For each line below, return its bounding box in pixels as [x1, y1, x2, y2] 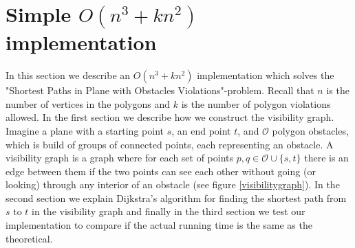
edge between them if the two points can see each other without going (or [6, 164, 316, 178]
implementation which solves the [197, 68, 334, 82]
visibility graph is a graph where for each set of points [6, 150, 234, 165]
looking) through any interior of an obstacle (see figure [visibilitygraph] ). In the [6, 177, 340, 192]
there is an [304, 150, 349, 165]
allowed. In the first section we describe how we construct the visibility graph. [6, 110, 334, 124]
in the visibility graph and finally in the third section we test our [32, 204, 305, 218]
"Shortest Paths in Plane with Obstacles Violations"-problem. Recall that [6, 83, 314, 98]
